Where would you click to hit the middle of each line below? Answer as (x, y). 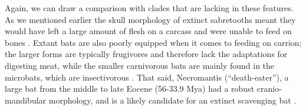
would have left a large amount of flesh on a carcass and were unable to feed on (148, 31)
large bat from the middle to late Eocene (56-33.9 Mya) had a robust (130, 89)
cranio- (269, 89)
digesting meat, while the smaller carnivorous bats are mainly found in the (140, 65)
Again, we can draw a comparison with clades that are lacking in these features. (149, 8)
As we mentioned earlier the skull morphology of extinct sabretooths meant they (150, 19)
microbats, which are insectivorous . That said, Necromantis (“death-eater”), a (147, 77)
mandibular (26, 100)
